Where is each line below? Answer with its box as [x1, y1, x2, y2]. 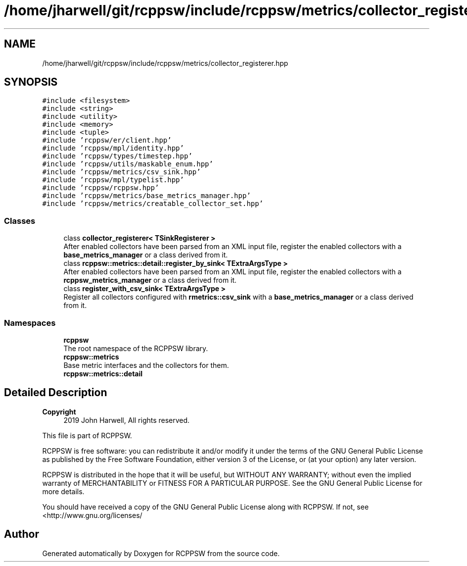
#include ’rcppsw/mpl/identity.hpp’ [42, 144, 184, 153]
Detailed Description [4, 386, 107, 399]
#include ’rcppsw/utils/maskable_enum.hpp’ [42, 160, 213, 168]
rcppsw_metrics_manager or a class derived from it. [63, 276, 237, 285]
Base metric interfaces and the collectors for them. [63, 360, 229, 369]
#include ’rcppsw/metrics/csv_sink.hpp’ [42, 168, 201, 176]
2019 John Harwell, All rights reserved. [63, 415, 190, 424]
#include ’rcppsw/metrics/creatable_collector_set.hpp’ [42, 200, 264, 208]
